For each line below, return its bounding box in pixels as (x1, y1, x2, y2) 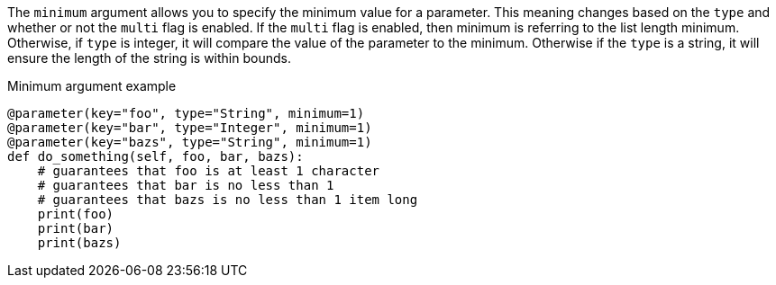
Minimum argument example (7, 78, 177, 94)
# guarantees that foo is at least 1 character (37, 164, 380, 178)
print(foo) (37, 207, 114, 221)
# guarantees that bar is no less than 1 (37, 178, 334, 192)
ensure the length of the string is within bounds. (7, 50, 291, 66)
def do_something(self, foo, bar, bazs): (7, 149, 304, 164)
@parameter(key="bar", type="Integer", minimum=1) (7, 120, 372, 135)
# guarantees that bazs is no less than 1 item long (37, 192, 418, 207)
